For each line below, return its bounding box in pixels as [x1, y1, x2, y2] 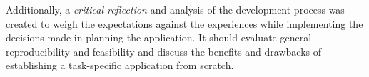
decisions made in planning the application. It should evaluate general [6, 30, 312, 45]
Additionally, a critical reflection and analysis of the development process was [6, 2, 345, 16]
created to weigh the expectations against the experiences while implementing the [6, 16, 363, 31]
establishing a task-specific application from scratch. [6, 58, 234, 73]
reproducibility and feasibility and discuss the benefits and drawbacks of [6, 43, 322, 58]
